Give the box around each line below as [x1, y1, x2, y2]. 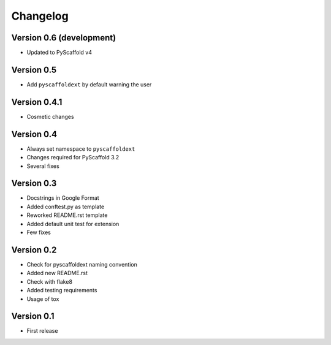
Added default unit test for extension [26, 220, 120, 227]
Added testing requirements [26, 287, 97, 294]
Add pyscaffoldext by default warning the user [26, 80, 152, 88]
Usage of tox [26, 295, 59, 303]
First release [26, 327, 58, 335]
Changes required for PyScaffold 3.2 [26, 154, 120, 161]
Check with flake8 [26, 278, 73, 285]
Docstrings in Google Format [26, 194, 99, 202]
